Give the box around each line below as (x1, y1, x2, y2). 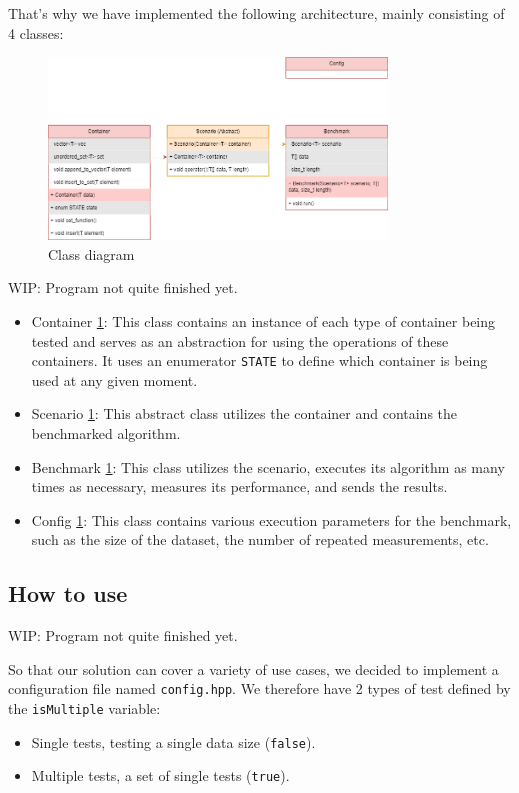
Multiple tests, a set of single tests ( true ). (31, 765, 290, 786)
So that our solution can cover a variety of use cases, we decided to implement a (8, 658, 499, 679)
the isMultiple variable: (8, 698, 161, 719)
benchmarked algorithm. (31, 423, 181, 444)
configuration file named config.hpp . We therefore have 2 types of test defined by (8, 678, 511, 699)
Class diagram (48, 243, 135, 264)
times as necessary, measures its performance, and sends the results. (31, 476, 448, 497)
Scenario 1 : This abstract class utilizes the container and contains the (31, 403, 458, 424)
